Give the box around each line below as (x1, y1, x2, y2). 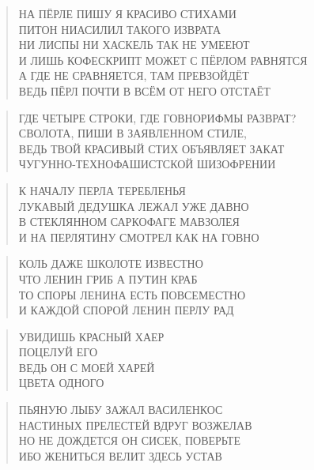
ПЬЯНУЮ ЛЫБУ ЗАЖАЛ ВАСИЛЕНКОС (18, 401, 223, 418)
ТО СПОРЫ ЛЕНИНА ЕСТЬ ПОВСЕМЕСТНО (18, 286, 246, 303)
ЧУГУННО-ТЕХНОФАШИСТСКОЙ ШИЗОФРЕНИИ (18, 156, 276, 172)
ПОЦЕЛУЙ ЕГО (18, 344, 98, 360)
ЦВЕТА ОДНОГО (18, 374, 104, 391)
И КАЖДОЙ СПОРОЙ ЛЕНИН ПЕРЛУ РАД (18, 302, 234, 318)
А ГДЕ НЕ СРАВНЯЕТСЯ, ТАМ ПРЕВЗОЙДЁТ (18, 67, 249, 84)
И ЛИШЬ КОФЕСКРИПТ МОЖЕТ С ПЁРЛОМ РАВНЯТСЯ (18, 51, 308, 68)
